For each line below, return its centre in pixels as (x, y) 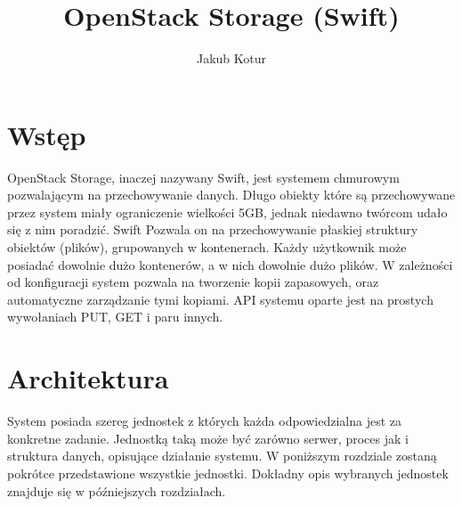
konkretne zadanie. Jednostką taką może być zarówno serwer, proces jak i (208, 438)
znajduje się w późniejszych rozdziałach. (117, 490)
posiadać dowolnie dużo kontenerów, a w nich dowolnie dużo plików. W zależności (230, 264)
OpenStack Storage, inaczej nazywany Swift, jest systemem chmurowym (203, 177)
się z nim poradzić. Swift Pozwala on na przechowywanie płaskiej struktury (213, 229)
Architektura (88, 378)
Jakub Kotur (231, 58)
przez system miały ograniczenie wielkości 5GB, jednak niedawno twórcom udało (227, 212)
